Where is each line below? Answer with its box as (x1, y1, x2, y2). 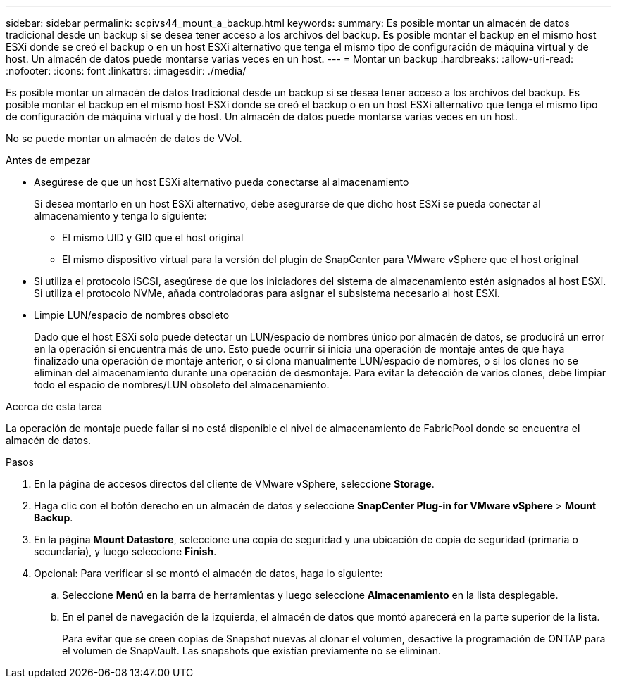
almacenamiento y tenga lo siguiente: (34, 210, 207, 222)
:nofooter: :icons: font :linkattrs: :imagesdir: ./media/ (6, 65, 247, 77)
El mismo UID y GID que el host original (62, 232, 244, 243)
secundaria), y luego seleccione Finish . (34, 545, 217, 557)
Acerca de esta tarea (6, 400, 103, 412)
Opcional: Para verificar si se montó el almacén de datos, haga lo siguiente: (34, 567, 383, 579)
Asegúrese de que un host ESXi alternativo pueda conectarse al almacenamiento (34, 176, 409, 188)
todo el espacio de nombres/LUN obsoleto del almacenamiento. (34, 379, 330, 391)
